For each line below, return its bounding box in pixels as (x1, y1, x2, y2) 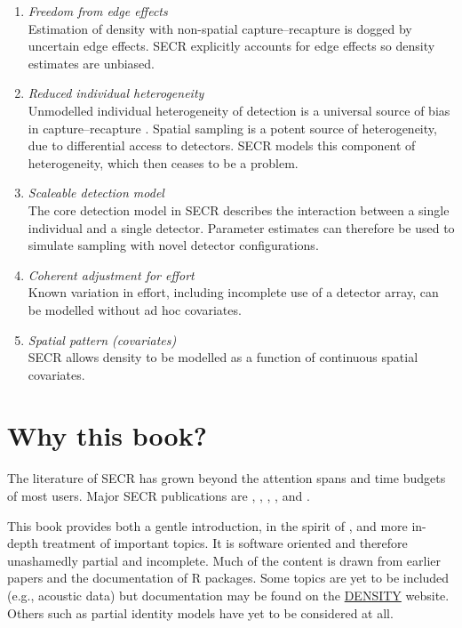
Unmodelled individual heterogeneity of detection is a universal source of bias (28, 101, 450, 119)
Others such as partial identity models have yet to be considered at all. (7, 603, 394, 622)
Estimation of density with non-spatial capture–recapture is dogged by (28, 19, 412, 37)
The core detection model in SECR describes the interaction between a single (28, 200, 450, 219)
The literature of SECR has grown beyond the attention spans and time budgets (7, 469, 446, 487)
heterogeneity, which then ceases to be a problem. (28, 153, 299, 172)
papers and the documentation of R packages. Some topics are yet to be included (7, 568, 450, 587)
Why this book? (7, 417, 207, 454)
